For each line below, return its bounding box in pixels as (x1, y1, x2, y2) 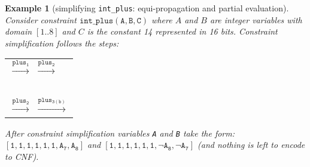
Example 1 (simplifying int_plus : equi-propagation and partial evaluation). (5, 2, 289, 14)
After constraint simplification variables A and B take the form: (5, 126, 235, 139)
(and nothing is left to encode (197, 138, 305, 151)
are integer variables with (210, 13, 302, 26)
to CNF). (5, 150, 39, 162)
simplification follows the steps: (5, 36, 119, 49)
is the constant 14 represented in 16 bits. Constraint (87, 25, 278, 38)
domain (5, 25, 32, 38)
